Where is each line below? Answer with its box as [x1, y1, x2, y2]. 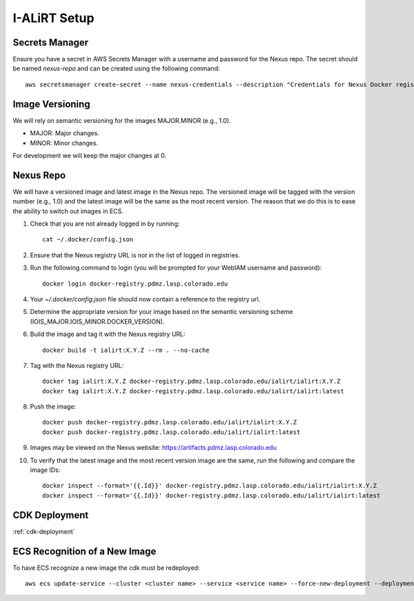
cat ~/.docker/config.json [42, 235, 134, 244]
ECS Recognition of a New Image [12, 545, 157, 557]
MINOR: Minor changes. [30, 139, 99, 147]
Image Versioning [12, 98, 90, 110]
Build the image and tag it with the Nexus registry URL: [30, 330, 186, 338]
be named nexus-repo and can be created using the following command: [12, 64, 220, 72]
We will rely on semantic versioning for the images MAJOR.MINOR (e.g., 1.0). [12, 116, 231, 124]
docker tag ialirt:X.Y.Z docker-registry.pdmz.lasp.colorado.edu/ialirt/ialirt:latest [42, 387, 344, 395]
